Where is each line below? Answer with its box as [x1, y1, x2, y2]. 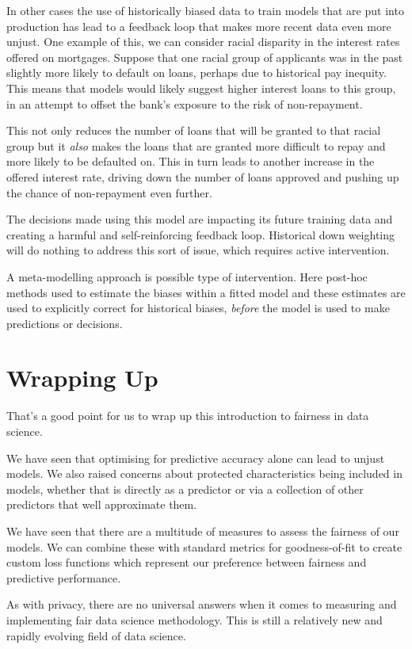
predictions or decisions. [6, 315, 123, 331]
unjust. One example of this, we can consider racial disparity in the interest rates [6, 33, 400, 50]
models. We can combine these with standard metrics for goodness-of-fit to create [6, 538, 402, 555]
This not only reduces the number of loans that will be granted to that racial [6, 122, 381, 139]
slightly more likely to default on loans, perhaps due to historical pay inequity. [6, 64, 387, 81]
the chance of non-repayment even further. [6, 184, 212, 200]
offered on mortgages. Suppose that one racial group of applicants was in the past [6, 48, 403, 65]
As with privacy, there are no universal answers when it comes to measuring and [6, 596, 397, 613]
